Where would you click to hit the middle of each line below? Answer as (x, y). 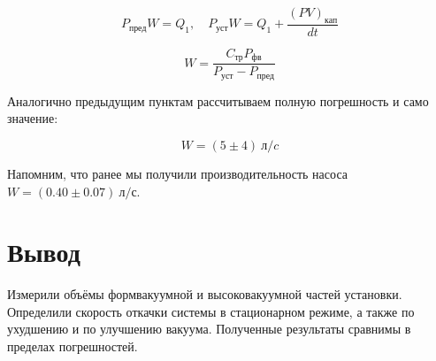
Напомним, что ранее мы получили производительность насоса (177, 173)
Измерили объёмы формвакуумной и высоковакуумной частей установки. (205, 294)
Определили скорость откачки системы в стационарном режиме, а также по (211, 311)
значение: (33, 118)
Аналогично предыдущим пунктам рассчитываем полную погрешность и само (218, 100)
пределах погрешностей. (73, 346)
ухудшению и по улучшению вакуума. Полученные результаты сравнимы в (209, 329)
